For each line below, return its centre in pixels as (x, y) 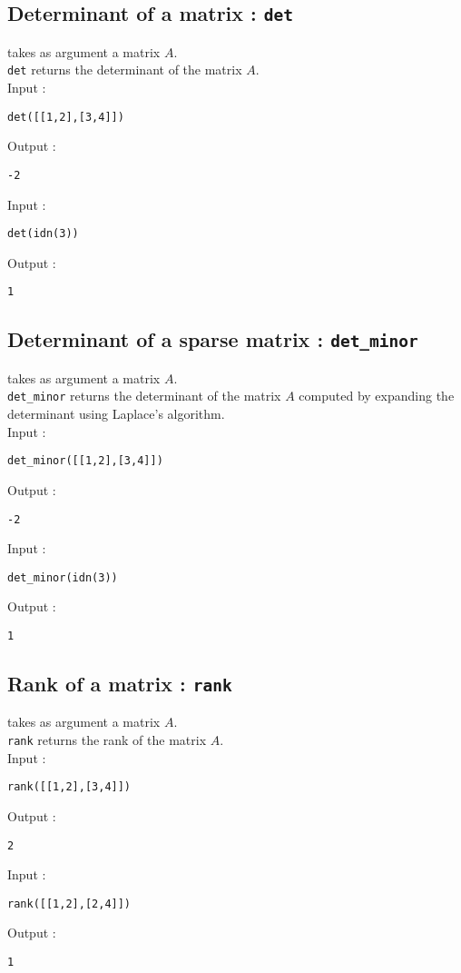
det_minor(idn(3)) (63, 577)
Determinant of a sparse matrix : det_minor (213, 339)
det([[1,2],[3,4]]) (66, 117)
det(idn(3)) (43, 234)
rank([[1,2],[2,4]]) (69, 903)
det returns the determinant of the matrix (125, 69)
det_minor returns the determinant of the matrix (144, 396)
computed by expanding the (377, 396)
